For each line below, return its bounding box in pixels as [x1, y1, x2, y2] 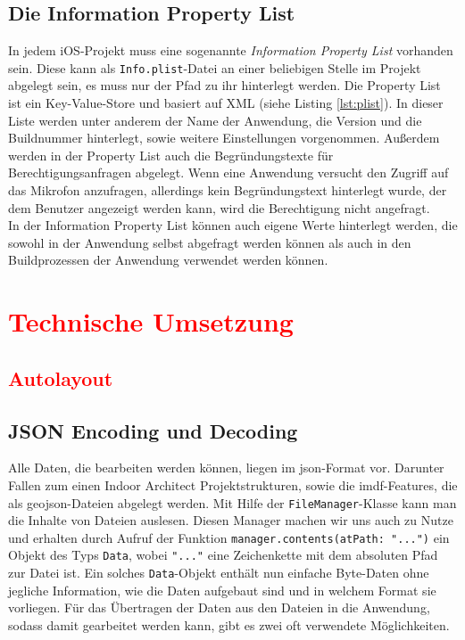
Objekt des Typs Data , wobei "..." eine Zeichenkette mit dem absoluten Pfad [8, 546, 438, 564]
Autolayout [8, 364, 113, 391]
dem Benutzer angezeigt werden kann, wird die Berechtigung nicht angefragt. [8, 198, 430, 217]
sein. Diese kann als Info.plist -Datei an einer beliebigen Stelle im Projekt [8, 58, 421, 77]
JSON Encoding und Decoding [8, 416, 298, 444]
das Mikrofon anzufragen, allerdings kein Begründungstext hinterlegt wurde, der [8, 181, 447, 200]
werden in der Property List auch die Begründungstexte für [8, 145, 334, 164]
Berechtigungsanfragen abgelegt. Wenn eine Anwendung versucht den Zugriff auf [8, 163, 449, 182]
